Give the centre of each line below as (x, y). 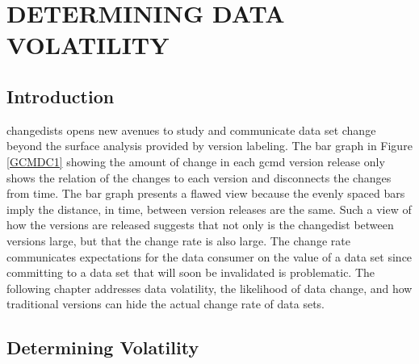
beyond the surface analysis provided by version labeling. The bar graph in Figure (209, 146)
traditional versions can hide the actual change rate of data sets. (166, 304)
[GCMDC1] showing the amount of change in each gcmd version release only (196, 161)
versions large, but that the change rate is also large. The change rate (178, 240)
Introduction (61, 96)
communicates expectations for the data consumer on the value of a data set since (209, 256)
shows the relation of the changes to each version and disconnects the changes (199, 177)
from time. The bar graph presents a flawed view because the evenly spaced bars (206, 193)
